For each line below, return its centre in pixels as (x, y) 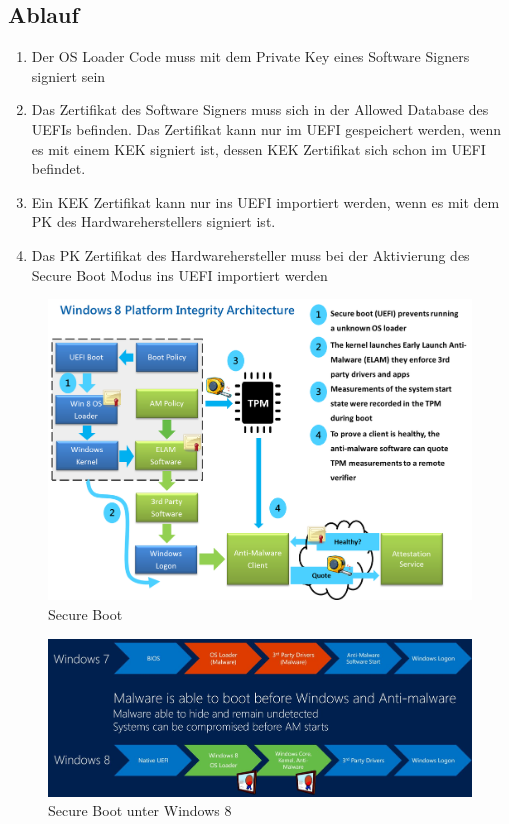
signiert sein (68, 75)
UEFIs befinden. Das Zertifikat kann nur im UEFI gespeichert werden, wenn (266, 128)
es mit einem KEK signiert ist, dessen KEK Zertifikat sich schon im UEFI (258, 148)
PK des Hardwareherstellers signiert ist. (153, 221)
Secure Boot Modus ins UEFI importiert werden (179, 274)
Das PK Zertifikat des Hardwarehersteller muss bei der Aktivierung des (250, 254)
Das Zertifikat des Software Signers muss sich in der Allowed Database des (260, 109)
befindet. (58, 168)
